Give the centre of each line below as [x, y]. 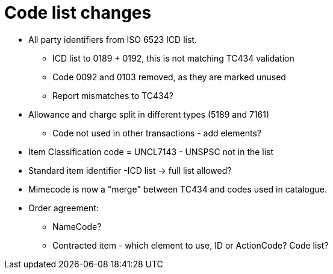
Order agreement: [64, 208]
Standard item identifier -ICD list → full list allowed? [130, 170]
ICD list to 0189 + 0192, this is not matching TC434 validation [173, 58]
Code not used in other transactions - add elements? [157, 133]
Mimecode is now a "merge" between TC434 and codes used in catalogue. [178, 189]
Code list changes [78, 13]
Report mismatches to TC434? [113, 95]
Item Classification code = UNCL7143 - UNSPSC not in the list [151, 151]
